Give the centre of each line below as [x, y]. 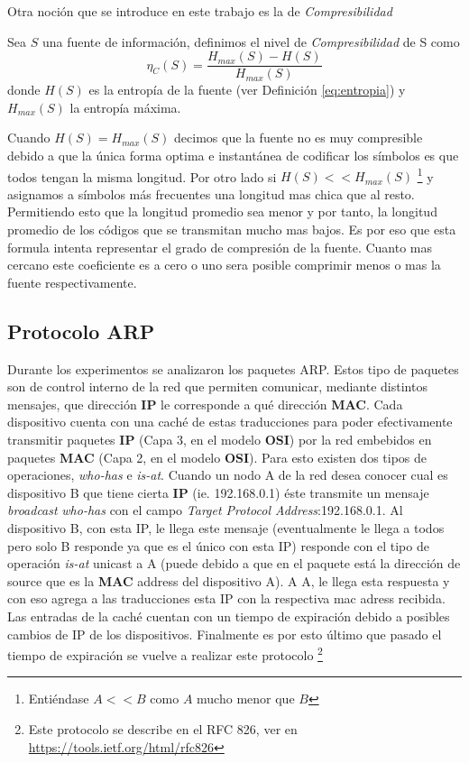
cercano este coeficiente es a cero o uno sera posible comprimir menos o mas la [224, 265]
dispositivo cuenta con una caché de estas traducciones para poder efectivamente [230, 422]
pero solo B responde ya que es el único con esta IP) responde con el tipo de [218, 545]
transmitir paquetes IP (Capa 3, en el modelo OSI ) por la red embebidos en [220, 440]
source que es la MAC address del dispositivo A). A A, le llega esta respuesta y [229, 580]
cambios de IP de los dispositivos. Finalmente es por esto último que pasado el [225, 634]
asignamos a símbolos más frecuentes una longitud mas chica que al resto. [211, 193]
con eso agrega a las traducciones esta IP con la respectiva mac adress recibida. [226, 598]
